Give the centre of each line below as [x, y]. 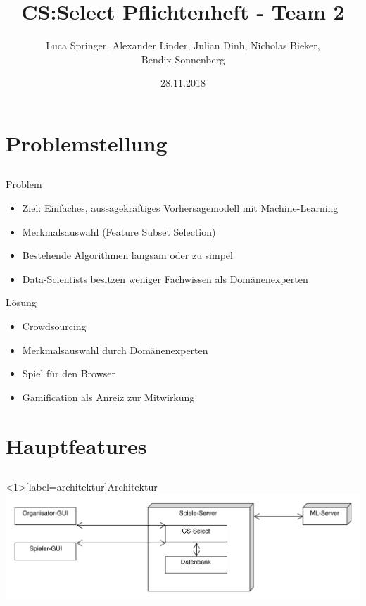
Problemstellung [87, 143]
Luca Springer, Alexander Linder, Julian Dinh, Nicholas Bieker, [183, 45]
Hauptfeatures [76, 445]
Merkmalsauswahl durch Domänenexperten [115, 349]
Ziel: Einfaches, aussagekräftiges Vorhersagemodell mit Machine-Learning [180, 208]
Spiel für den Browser [69, 373]
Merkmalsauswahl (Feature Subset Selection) [119, 231]
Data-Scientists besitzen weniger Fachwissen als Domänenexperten [165, 278]
